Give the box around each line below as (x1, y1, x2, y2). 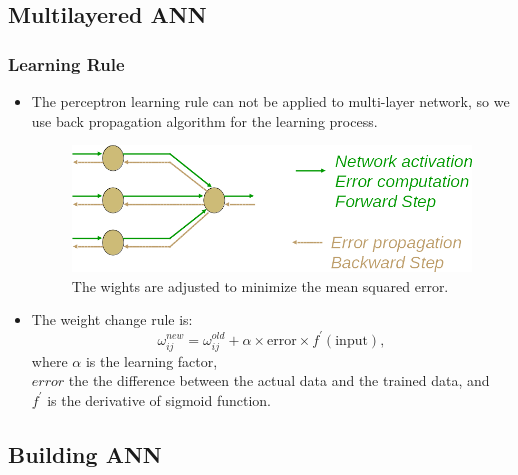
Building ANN (8, 438, 162, 469)
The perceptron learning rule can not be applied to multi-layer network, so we (31, 91, 510, 111)
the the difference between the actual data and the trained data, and (68, 370, 490, 391)
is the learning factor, (85, 350, 218, 371)
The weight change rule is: (31, 309, 193, 330)
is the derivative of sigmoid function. (47, 389, 271, 410)
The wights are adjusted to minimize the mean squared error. (71, 275, 449, 296)
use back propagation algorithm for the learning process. (31, 110, 378, 131)
